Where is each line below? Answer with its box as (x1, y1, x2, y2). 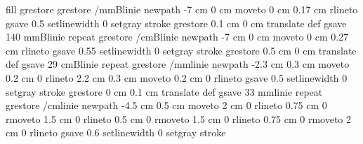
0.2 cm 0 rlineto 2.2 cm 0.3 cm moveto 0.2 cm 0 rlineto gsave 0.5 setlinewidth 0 (6, 70, 348, 85)
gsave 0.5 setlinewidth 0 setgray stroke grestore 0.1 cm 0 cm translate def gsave (6, 15, 347, 30)
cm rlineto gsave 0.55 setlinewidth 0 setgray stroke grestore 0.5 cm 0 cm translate (6, 43, 357, 57)
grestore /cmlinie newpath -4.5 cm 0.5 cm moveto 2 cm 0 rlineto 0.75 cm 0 (6, 98, 327, 113)
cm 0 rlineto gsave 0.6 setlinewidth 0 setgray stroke (6, 125, 226, 140)
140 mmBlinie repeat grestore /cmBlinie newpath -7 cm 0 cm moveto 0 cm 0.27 (6, 29, 349, 44)
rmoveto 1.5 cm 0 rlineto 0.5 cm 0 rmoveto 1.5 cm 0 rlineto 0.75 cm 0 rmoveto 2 (6, 111, 352, 126)
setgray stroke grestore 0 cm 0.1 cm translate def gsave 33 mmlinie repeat (6, 84, 323, 99)
